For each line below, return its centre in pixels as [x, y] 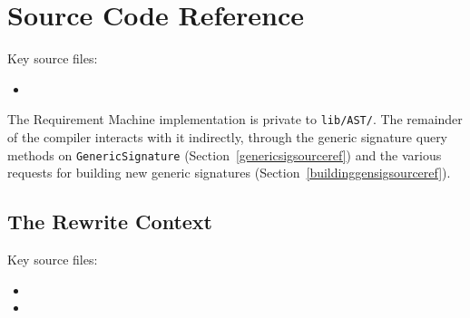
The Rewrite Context [110, 222]
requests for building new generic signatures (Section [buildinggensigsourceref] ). [229, 173]
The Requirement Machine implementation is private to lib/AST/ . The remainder [235, 119]
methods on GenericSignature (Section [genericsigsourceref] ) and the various [225, 154]
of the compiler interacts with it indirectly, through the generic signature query [228, 136]
